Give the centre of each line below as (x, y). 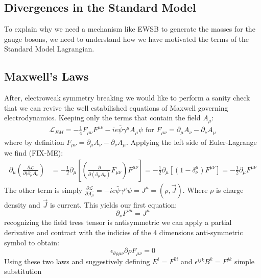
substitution (23, 271)
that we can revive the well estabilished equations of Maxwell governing (116, 107)
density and (22, 204)
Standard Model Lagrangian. (49, 49)
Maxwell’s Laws (46, 76)
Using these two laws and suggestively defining (77, 261)
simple (245, 261)
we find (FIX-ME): (34, 152)
